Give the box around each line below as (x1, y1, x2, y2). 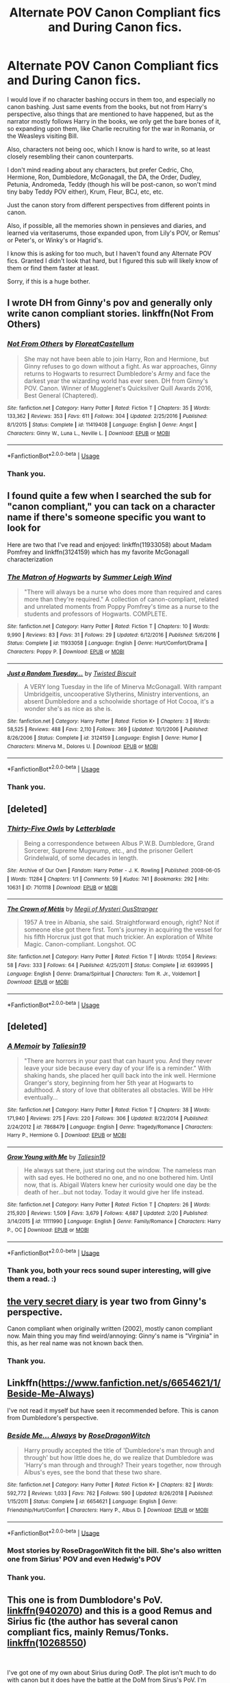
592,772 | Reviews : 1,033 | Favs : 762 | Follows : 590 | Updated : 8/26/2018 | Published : (7, 1489, 214, 1497)
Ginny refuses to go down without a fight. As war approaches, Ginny (23, 362, 217, 370)
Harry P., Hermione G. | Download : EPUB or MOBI (7, 1132, 127, 1139)
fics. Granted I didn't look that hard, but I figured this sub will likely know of (7, 256, 219, 265)
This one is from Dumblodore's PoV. (7, 1594, 163, 1605)
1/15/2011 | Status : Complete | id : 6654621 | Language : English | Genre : (7, 1498, 178, 1505)
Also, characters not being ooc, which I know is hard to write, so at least (7, 145, 211, 153)
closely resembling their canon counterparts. (7, 152, 134, 161)
